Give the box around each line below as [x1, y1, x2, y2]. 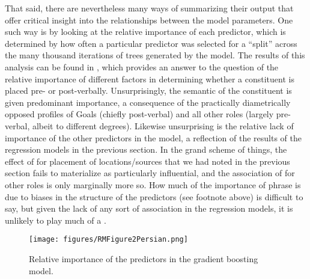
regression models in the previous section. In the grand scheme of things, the [5, 143, 287, 156]
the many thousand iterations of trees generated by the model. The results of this [5, 49, 305, 61]
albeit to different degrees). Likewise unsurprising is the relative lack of [32, 119, 294, 132]
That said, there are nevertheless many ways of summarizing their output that [5, 2, 294, 14]
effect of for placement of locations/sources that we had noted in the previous [5, 155, 290, 167]
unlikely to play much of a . [5, 213, 106, 226]
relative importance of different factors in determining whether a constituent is [5, 72, 294, 85]
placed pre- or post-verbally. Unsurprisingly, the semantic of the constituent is [5, 84, 292, 97]
